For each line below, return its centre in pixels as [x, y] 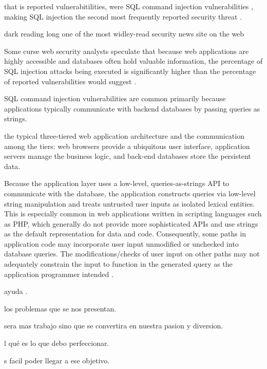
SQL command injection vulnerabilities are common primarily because [115, 98]
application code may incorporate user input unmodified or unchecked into [121, 243]
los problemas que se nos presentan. [60, 308]
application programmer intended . [59, 274]
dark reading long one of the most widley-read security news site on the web [124, 34]
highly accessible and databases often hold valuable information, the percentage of [133, 61]
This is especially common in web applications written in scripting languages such [133, 214]
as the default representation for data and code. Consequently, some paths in [125, 234]
